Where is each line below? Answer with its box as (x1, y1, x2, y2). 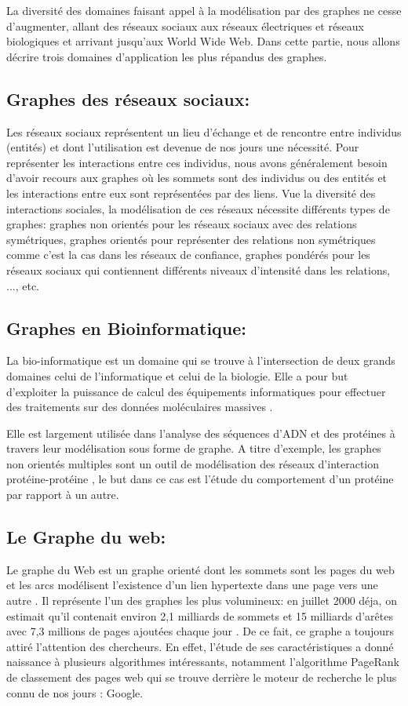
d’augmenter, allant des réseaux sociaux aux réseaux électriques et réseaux (6, 17, 365, 34)
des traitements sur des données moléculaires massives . (6, 398, 273, 415)
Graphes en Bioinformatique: (6, 315, 247, 340)
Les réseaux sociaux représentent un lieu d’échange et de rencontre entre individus (6, 123, 402, 140)
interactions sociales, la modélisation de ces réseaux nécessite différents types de (6, 200, 390, 217)
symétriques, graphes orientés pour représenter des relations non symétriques (6, 231, 376, 247)
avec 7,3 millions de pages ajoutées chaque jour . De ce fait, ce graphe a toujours (6, 623, 395, 639)
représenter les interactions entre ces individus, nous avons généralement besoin (6, 154, 388, 170)
